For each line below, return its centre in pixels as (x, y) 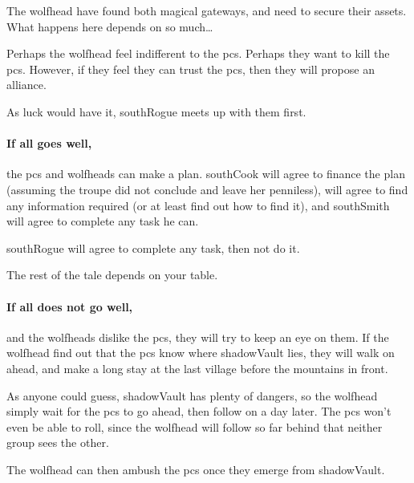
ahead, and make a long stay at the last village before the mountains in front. (197, 368)
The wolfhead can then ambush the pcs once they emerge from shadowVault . (196, 469)
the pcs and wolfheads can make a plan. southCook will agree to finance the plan (206, 174)
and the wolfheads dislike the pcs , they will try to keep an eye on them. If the (198, 337)
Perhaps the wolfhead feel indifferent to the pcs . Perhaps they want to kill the (198, 53)
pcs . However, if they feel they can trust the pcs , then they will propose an (191, 69)
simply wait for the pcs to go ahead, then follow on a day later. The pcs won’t (199, 411)
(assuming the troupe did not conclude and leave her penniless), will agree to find (207, 189)
